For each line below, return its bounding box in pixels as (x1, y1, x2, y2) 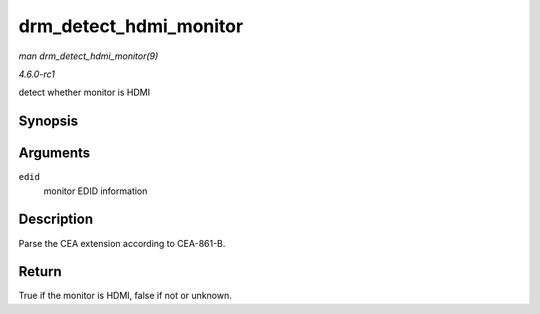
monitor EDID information (43, 185, 148, 197)
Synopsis (18, 113, 79, 130)
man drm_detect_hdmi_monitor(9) (18, 50, 159, 62)
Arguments (18, 145, 91, 162)
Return (18, 263, 62, 280)
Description (18, 211, 94, 228)
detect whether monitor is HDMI (18, 86, 150, 99)
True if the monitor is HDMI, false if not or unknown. (18, 290, 232, 302)
